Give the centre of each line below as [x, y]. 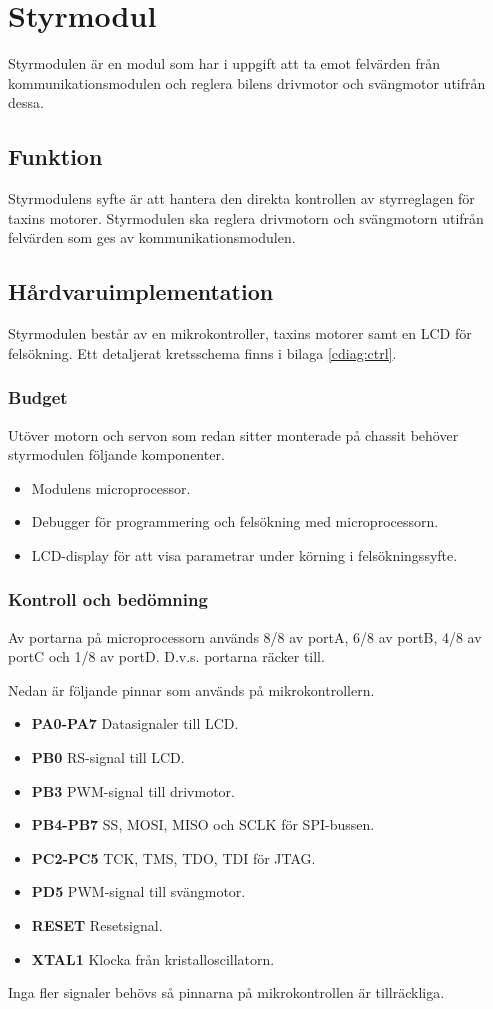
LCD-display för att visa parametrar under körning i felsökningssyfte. [244, 554]
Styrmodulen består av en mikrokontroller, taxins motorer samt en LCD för [240, 333]
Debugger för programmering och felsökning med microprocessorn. [235, 521]
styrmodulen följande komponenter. [116, 454]
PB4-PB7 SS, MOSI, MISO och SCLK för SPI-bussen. [203, 824]
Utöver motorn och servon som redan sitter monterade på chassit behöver [233, 434]
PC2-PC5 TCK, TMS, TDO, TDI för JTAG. [173, 857]
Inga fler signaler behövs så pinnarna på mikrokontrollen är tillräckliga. [226, 992]
